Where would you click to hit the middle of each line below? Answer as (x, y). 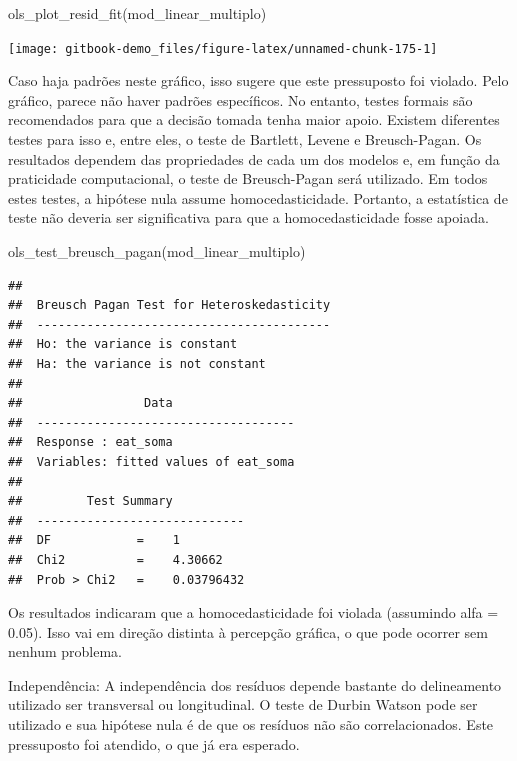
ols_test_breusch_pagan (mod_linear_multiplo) (157, 251)
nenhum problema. (65, 651)
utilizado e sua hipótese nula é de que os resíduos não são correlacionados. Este (251, 724)
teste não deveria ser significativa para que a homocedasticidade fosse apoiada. (248, 217)
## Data (90, 403)
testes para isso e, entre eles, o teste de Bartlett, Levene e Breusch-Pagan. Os (245, 139)
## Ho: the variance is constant (123, 344)
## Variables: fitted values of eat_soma (151, 461)
